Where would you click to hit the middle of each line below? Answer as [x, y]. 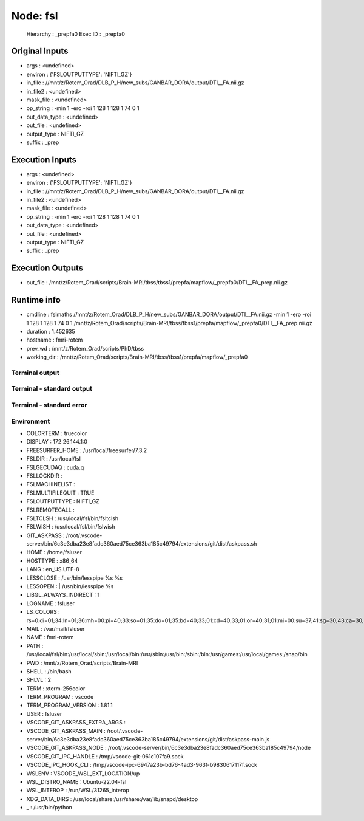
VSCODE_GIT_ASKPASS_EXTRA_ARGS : [76, 723]
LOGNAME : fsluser [51, 603]
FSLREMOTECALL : [51, 510]
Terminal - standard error [49, 405]
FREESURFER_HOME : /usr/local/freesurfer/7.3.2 [87, 450]
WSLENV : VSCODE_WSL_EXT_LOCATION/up [83, 773]
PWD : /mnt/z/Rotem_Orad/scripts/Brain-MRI [82, 663]
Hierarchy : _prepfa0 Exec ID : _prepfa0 [76, 34]
